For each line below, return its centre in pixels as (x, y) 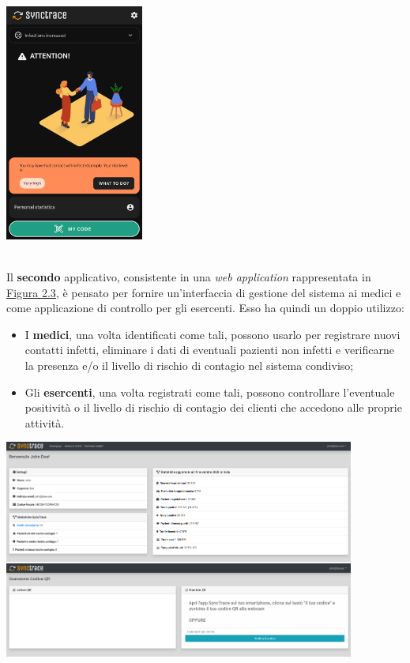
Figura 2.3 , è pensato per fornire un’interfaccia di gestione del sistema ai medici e (204, 292)
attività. (45, 422)
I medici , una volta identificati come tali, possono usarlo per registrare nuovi (213, 334)
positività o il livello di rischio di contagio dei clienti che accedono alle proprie (213, 407)
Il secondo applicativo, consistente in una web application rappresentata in (189, 276)
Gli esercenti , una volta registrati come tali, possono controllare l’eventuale (210, 392)
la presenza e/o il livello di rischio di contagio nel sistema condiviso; (189, 365)
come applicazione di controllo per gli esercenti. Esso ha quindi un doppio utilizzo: (205, 308)
